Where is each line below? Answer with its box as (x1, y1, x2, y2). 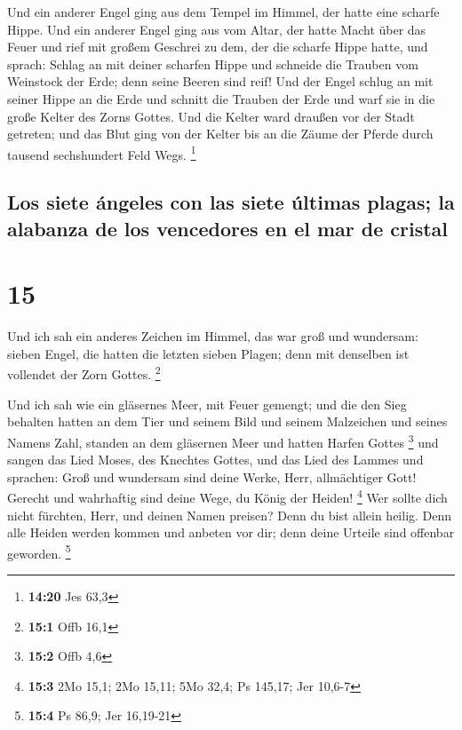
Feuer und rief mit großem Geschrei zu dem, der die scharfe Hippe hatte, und (7, 37, 428, 56)
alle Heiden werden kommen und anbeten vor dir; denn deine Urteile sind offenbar (7, 523, 455, 542)
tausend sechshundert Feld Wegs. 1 (7, 142, 196, 163)
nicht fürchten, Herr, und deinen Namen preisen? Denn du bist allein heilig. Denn (7, 505, 452, 524)
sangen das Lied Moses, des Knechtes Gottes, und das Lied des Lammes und (7, 450, 424, 469)
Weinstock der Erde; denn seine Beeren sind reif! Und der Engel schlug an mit (7, 72, 434, 91)
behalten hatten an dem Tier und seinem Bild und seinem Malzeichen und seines (7, 412, 448, 431)
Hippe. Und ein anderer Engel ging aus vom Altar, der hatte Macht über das (7, 20, 426, 38)
